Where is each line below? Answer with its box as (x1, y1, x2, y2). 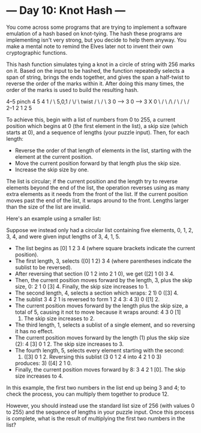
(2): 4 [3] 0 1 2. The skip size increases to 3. (14, 340, 124, 348)
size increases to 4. (14, 372, 64, 379)
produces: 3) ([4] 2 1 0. (14, 359, 72, 367)
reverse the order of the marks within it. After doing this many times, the (6, 79, 184, 87)
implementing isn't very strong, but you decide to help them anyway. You (6, 36, 187, 43)
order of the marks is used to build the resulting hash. (6, 86, 139, 93)
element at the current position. (14, 153, 93, 160)
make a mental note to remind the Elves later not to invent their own (6, 43, 173, 50)
